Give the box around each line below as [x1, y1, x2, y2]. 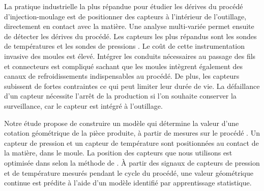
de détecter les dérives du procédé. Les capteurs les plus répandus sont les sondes [4, 30, 257, 41]
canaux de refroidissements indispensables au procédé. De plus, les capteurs [4, 71, 240, 81]
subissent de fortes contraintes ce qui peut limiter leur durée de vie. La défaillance [4, 80, 260, 91]
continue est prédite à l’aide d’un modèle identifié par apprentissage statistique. [4, 177, 252, 188]
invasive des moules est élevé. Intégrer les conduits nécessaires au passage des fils [4, 50, 256, 61]
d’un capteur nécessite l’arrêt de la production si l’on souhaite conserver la [4, 90, 237, 101]
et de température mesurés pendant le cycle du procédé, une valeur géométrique [4, 167, 253, 178]
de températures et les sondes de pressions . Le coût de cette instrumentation [4, 41, 245, 51]
